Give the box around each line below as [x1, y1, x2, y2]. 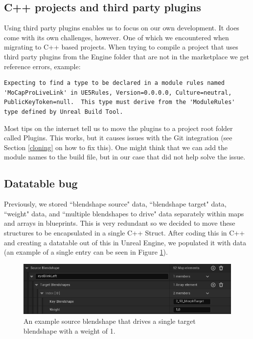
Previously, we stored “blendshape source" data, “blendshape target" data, [4, 199, 227, 209]
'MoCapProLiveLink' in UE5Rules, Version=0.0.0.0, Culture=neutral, [4, 89, 232, 96]
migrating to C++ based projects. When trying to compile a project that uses [4, 42, 238, 52]
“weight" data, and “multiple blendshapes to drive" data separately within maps [4, 208, 244, 218]
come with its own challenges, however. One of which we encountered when [4, 32, 229, 42]
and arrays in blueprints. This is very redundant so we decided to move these [4, 218, 235, 228]
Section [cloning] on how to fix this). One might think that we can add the [4, 142, 228, 152]
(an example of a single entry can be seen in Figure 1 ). [4, 247, 168, 257]
